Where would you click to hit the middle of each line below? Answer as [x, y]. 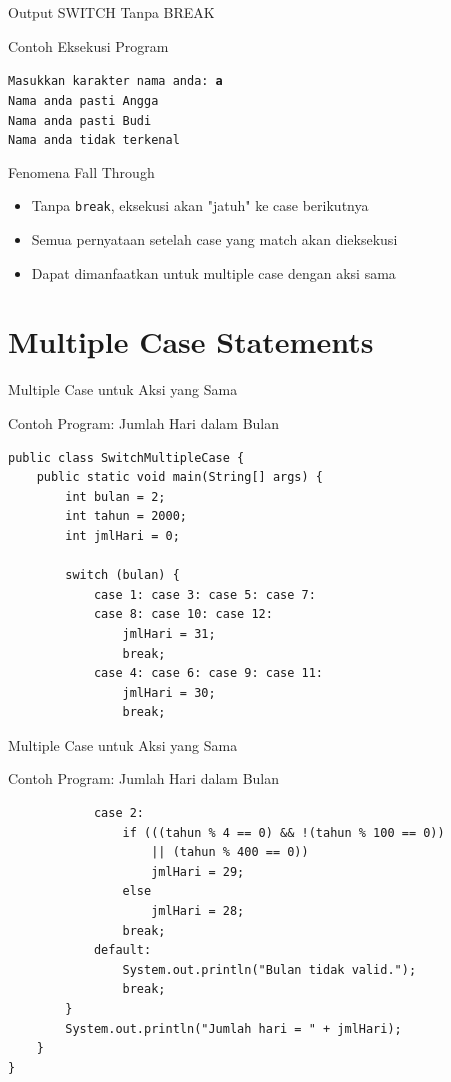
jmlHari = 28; [198, 911]
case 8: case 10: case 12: [183, 614]
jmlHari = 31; [169, 633]
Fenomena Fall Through [81, 171]
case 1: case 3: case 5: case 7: [204, 594]
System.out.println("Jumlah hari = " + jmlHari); [233, 1028]
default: [122, 950]
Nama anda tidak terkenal [94, 140]
